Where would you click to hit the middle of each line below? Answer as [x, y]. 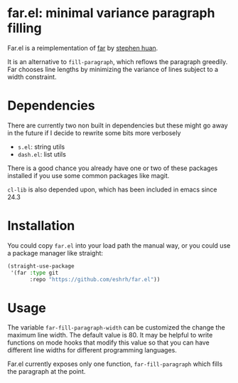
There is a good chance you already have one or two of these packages [113, 168]
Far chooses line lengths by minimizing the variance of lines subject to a [113, 69]
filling [25, 28]
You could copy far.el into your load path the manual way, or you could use [119, 245]
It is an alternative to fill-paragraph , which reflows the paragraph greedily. [118, 61]
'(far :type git [34, 273]
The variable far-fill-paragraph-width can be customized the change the [116, 327]
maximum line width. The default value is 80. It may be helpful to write [110, 335]
